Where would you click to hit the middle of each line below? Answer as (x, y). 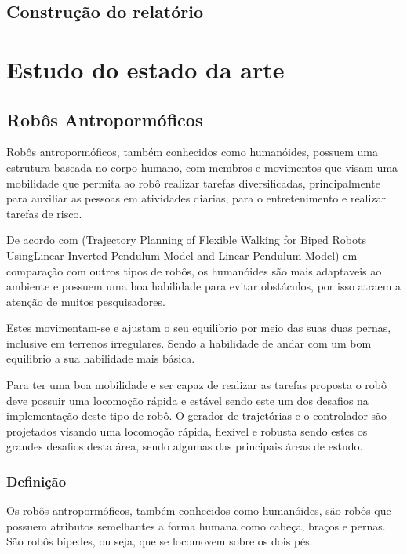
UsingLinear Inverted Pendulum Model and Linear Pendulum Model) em (182, 255)
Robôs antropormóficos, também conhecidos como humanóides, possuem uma (192, 152)
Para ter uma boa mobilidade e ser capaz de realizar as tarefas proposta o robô (196, 385)
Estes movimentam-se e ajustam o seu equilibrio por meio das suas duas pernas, (199, 328)
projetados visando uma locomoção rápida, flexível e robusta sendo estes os (187, 430)
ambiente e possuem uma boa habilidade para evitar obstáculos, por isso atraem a (204, 286)
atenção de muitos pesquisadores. (86, 301)
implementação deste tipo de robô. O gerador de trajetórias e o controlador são (197, 415)
